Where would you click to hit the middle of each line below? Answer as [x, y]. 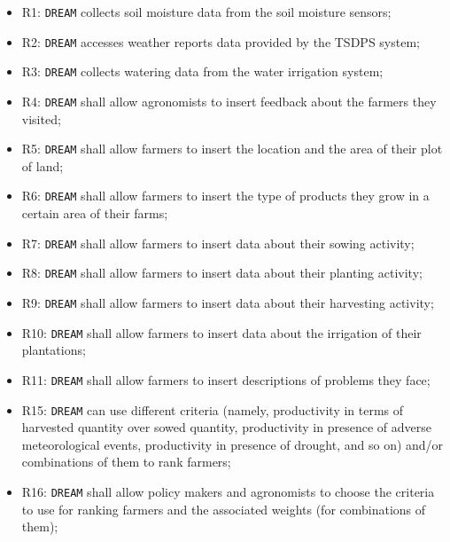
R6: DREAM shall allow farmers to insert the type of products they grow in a [225, 196]
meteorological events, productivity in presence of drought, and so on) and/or [233, 444]
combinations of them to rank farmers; [126, 462]
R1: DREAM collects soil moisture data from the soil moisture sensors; [206, 12]
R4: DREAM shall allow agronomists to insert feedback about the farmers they [229, 101]
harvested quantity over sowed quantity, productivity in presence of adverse [226, 427]
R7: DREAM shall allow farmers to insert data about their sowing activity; [218, 243]
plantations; [54, 350]
